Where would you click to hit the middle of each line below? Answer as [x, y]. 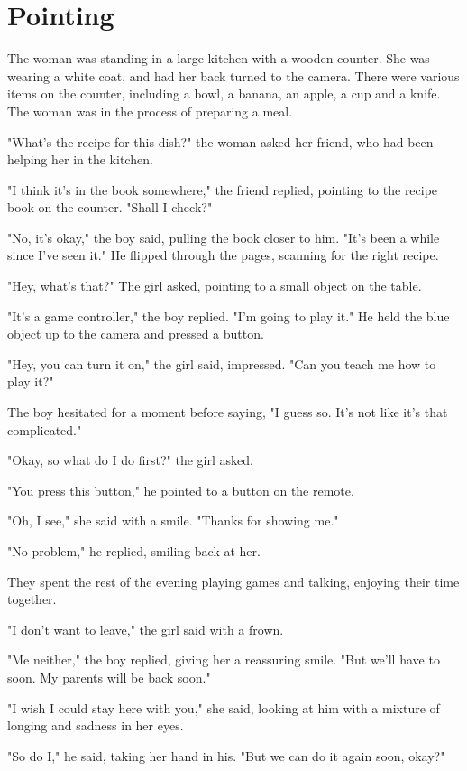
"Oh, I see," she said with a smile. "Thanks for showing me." [173, 520]
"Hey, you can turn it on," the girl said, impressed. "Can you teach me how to [222, 363]
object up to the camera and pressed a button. [136, 334]
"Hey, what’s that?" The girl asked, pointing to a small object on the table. [215, 286]
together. [32, 599]
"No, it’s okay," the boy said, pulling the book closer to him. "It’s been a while [224, 237]
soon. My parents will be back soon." [109, 677]
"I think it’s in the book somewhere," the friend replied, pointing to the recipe [223, 189]
